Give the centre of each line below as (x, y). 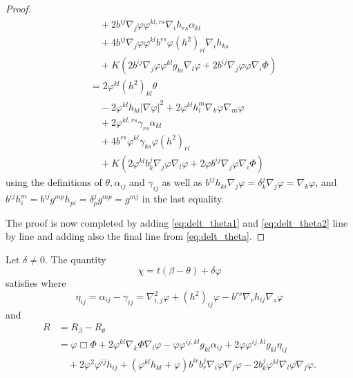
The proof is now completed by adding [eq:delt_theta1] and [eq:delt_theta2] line (177, 222)
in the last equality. (183, 199)
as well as (182, 182)
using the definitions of (54, 182)
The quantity (78, 259)
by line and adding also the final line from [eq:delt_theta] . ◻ (135, 236)
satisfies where (36, 283)
